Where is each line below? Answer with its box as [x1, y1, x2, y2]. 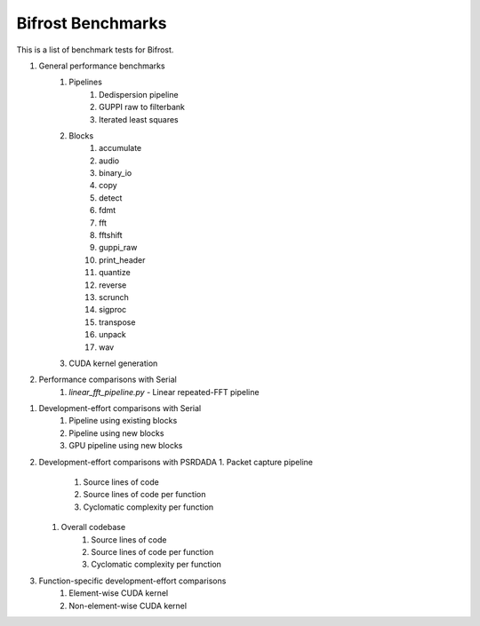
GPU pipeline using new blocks [68, 440, 183, 451]
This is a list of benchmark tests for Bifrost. [16, 44, 174, 55]
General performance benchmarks [38, 60, 165, 71]
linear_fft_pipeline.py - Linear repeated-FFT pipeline [68, 386, 260, 397]
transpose [99, 316, 136, 328]
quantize [99, 267, 131, 278]
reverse [99, 280, 127, 290]
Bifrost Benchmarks [16, 13, 167, 33]
